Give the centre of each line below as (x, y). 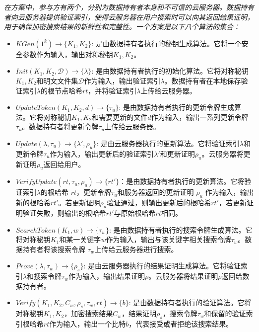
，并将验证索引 (112, 90)
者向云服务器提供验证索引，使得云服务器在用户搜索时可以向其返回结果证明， (129, 17)
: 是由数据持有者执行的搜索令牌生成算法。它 (181, 229)
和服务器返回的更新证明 (156, 192)
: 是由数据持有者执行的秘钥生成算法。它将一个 (166, 43)
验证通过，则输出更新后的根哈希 (159, 203)
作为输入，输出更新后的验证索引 (102, 153)
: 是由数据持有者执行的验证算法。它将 (190, 302)
